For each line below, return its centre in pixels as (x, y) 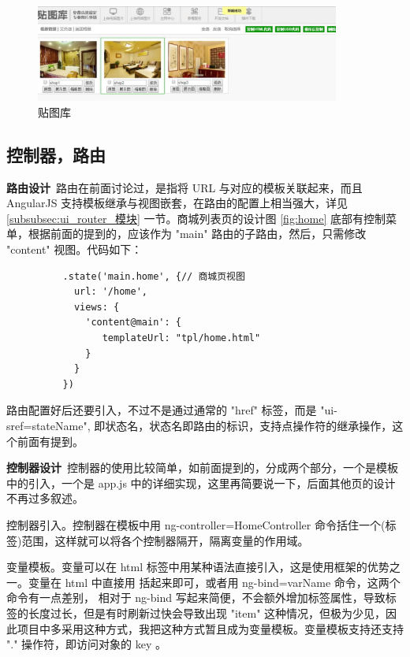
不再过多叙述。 (45, 498)
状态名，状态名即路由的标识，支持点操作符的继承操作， (249, 426)
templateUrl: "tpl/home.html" (181, 338)
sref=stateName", (48, 426)
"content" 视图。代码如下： (75, 249)
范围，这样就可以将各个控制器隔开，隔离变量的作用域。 (165, 540)
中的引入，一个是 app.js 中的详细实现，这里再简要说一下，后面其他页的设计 (201, 483)
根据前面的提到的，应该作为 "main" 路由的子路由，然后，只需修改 (197, 234)
